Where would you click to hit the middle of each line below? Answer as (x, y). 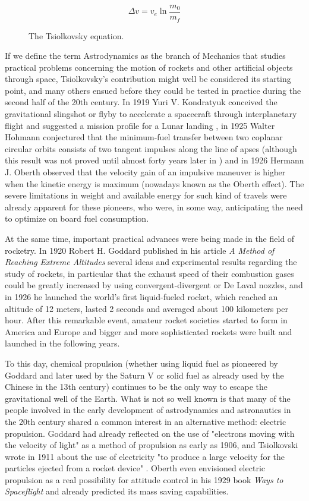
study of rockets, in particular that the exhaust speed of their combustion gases (149, 273)
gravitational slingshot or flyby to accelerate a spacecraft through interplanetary (151, 114)
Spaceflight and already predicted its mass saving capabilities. (117, 491)
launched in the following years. (62, 343)
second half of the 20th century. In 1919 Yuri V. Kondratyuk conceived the (141, 102)
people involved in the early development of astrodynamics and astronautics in (148, 410)
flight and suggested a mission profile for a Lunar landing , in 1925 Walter (140, 125)
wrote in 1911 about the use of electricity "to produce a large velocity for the (145, 456)
